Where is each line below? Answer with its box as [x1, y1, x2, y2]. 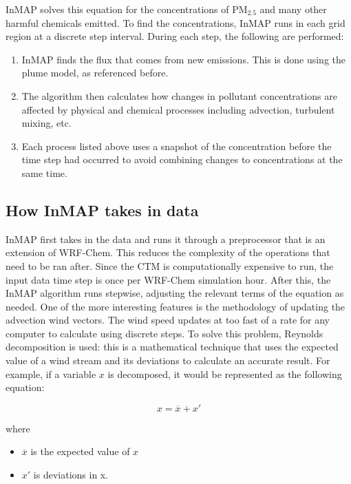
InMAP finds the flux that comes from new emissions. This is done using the [21, 52, 346, 66]
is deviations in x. [33, 467, 109, 482]
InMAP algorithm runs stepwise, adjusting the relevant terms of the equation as [6, 286, 344, 300]
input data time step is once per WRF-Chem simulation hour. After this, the [6, 272, 331, 286]
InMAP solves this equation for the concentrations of [6, 2, 229, 16]
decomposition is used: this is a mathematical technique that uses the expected [6, 339, 339, 354]
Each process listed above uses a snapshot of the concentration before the [21, 138, 332, 153]
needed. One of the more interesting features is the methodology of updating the [6, 299, 345, 313]
